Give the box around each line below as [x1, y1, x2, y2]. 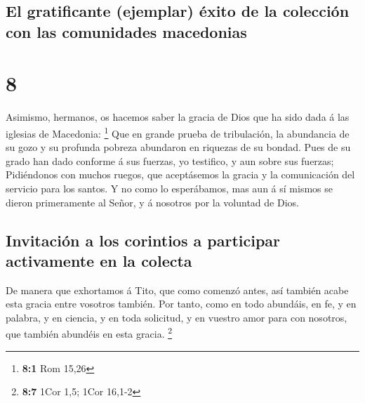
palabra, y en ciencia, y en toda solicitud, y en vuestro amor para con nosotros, [6, 310, 347, 324]
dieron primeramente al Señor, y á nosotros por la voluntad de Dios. [6, 194, 299, 209]
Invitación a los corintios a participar [6, 229, 281, 251]
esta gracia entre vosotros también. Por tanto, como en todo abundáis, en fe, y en [6, 296, 357, 311]
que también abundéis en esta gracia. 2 [6, 324, 173, 341]
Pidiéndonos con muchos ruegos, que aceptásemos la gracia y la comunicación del [6, 167, 355, 182]
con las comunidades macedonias [6, 20, 247, 42]
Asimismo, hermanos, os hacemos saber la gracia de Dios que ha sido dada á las [6, 110, 350, 124]
